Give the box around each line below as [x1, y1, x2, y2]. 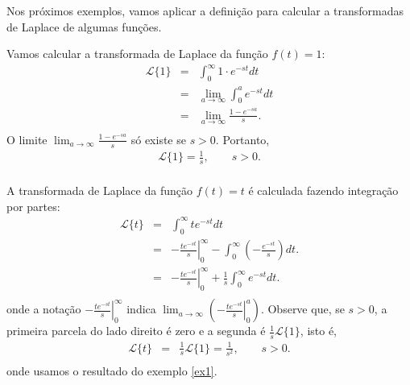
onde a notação [6, 300, 81, 317]
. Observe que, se [260, 300, 345, 317]
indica [126, 300, 156, 317]
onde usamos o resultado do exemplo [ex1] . [6, 362, 217, 379]
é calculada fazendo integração [248, 182, 399, 199]
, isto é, [300, 322, 338, 339]
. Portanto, [215, 130, 270, 147]
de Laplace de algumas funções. [6, 18, 162, 35]
